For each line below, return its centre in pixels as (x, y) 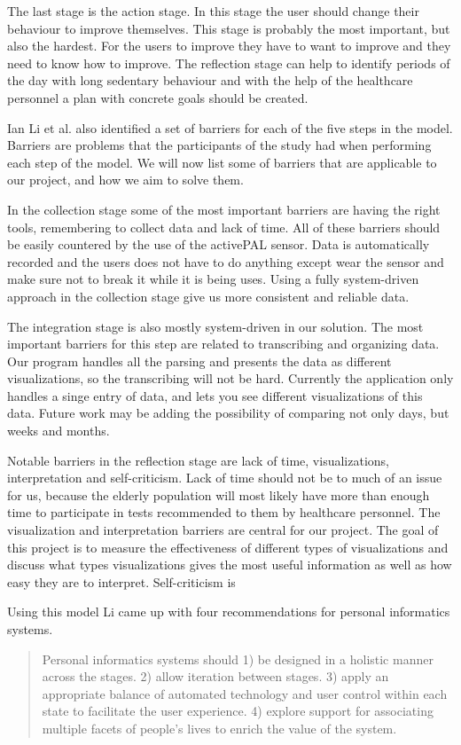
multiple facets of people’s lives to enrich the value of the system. (219, 728)
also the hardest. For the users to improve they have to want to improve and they (229, 46)
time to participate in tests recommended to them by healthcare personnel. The (224, 512)
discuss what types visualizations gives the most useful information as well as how (230, 565)
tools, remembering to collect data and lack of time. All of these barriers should (224, 227)
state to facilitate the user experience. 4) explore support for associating (238, 711)
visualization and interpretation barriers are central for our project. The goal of (223, 530)
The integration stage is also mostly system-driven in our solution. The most (215, 326)
